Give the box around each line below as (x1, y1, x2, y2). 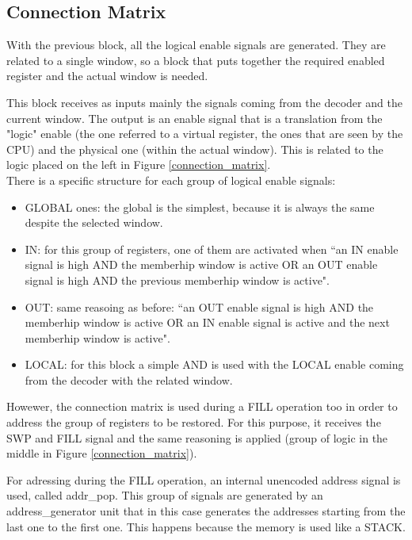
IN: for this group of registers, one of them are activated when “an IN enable (25, 240, 399, 257)
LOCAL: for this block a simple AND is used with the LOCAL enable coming (25, 356, 404, 373)
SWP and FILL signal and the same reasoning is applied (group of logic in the (6, 429, 388, 446)
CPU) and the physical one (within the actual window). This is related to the (6, 140, 383, 157)
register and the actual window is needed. (6, 67, 208, 84)
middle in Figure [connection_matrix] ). (6, 445, 197, 461)
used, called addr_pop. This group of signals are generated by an (6, 487, 323, 504)
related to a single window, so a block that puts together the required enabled (6, 52, 385, 68)
